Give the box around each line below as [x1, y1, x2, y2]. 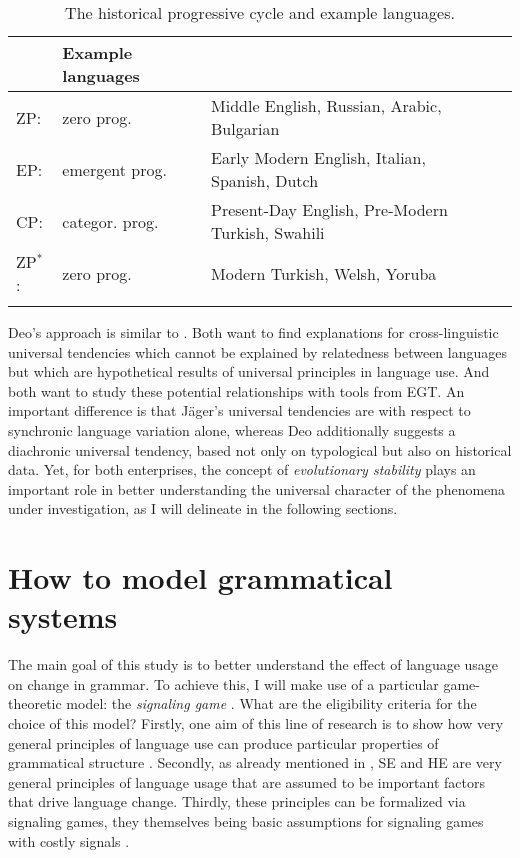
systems [8, 596, 118, 637]
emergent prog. [62, 157, 167, 181]
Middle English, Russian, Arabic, [211, 94, 442, 117]
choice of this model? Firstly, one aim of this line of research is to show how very [8, 713, 504, 734]
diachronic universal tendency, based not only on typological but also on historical [8, 439, 512, 460]
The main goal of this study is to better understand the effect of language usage [8, 654, 499, 675]
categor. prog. [62, 209, 159, 233]
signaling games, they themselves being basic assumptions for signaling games [8, 811, 484, 831]
